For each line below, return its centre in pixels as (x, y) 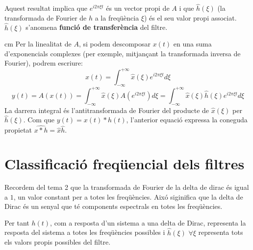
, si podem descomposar (114, 44)
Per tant (17, 222)
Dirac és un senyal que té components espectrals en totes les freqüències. (114, 206)
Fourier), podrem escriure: (44, 63)
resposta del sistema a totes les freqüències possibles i (85, 232)
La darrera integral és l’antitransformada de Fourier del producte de (107, 110)
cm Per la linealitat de (38, 44)
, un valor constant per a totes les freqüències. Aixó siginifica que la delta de (128, 196)
